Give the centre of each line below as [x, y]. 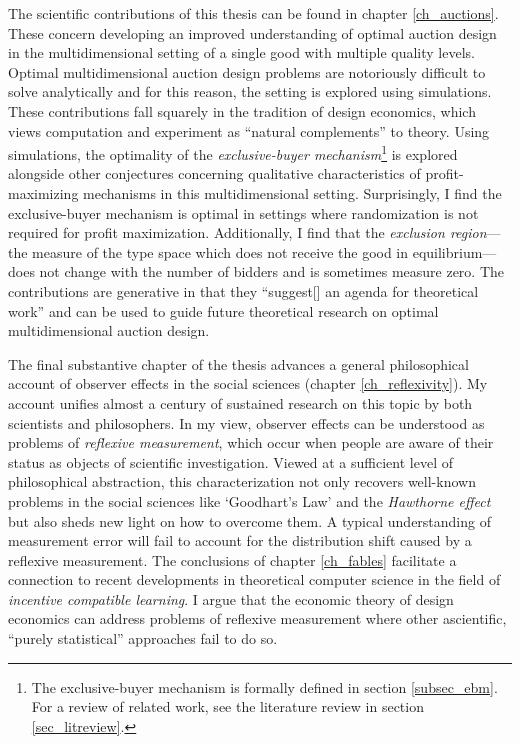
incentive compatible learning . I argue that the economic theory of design [231, 598]
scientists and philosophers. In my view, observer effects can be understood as [246, 422]
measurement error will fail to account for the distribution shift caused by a [240, 540]
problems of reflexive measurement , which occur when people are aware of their [251, 442]
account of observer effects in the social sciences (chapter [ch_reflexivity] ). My [248, 383]
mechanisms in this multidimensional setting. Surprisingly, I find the [292, 193]
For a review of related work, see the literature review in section [227, 706]
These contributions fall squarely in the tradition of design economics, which [242, 110]
